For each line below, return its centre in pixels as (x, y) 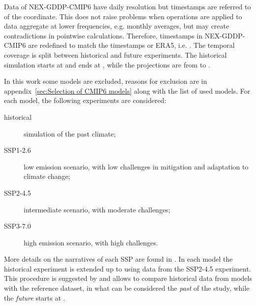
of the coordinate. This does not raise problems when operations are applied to (123, 16)
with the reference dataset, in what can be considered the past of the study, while (127, 288)
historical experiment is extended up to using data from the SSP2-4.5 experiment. (128, 268)
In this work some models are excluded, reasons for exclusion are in (106, 81)
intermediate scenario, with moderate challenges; (97, 209)
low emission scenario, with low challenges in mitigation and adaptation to (136, 166)
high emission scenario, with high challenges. (91, 242)
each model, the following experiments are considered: (85, 100)
